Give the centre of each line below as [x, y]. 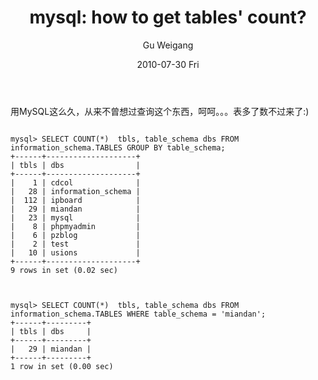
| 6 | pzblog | [75, 235]
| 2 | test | [75, 244]
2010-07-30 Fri [168, 64]
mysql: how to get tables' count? [168, 17]
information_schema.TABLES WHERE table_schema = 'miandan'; [138, 314]
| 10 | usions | [75, 252]
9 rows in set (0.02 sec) [64, 270]
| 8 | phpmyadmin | [75, 226]
